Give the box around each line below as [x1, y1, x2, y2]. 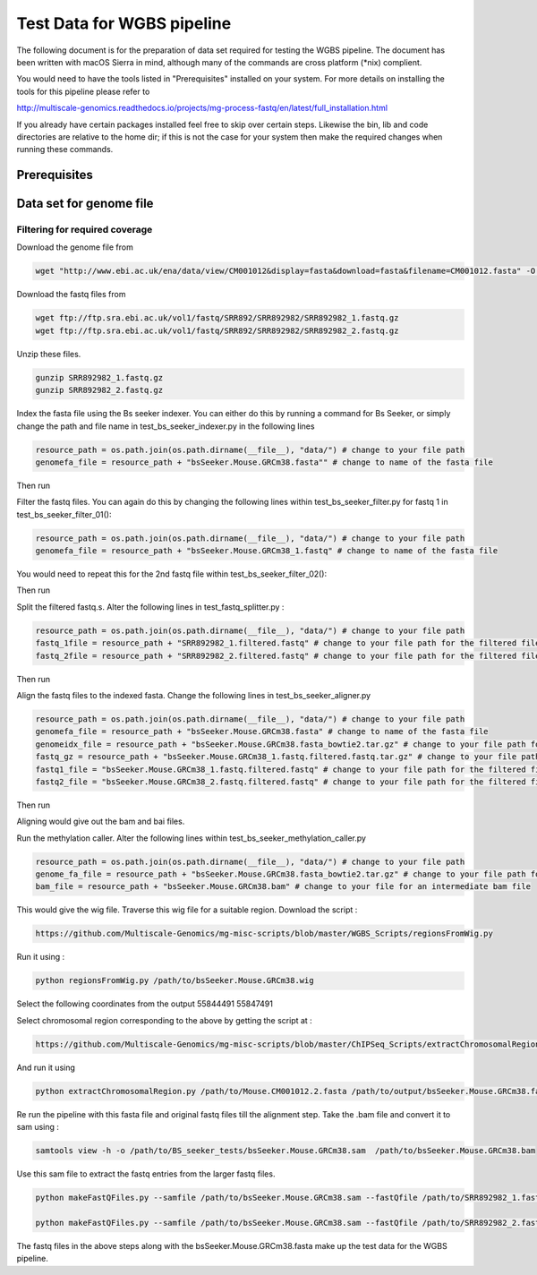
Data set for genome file [16, 196, 154, 211]
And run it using [16, 1062, 76, 1073]
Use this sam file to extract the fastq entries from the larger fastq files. [16, 1168, 276, 1179]
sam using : [16, 1122, 60, 1133]
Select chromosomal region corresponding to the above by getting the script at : [16, 1014, 312, 1025]
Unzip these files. [16, 348, 81, 359]
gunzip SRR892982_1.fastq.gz [35, 372, 164, 382]
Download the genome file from [16, 242, 133, 252]
